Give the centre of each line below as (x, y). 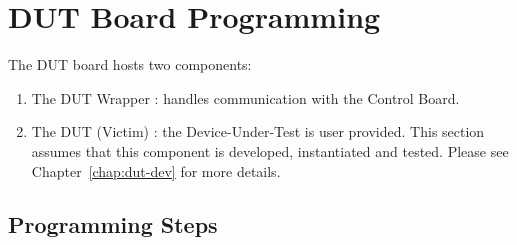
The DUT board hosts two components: (130, 64)
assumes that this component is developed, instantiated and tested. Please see (270, 150)
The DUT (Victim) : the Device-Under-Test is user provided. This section (258, 131)
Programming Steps (113, 224)
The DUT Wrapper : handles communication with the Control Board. (245, 97)
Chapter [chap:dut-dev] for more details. (156, 170)
